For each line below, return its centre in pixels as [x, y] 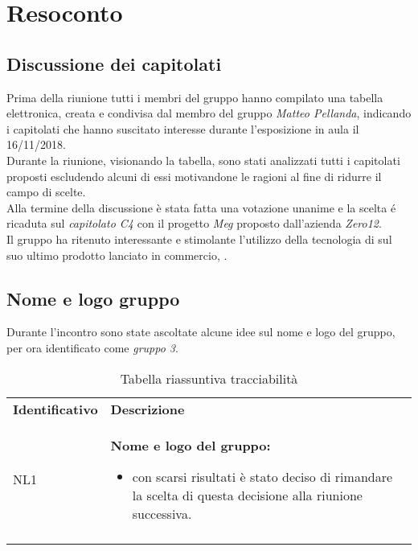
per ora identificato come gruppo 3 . [92, 347]
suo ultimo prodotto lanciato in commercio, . [117, 255]
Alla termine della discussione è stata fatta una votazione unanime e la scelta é [201, 207]
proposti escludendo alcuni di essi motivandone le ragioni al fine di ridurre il [194, 176]
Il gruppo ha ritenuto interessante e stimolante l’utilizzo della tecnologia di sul [199, 238]
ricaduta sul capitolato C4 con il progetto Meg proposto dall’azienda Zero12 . [194, 223]
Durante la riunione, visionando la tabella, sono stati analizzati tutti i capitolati [203, 160]
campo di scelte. [46, 192]
